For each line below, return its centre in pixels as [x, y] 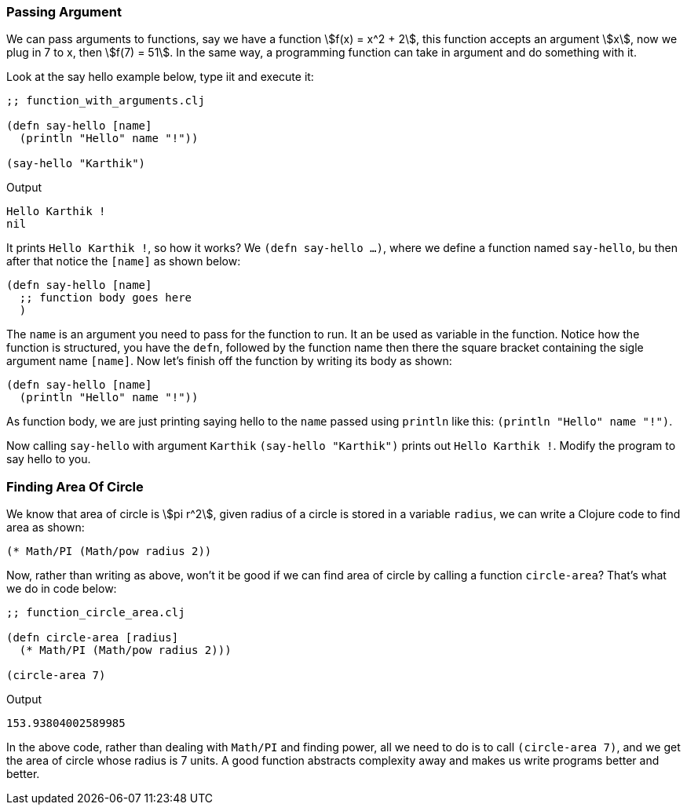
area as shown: [46, 528]
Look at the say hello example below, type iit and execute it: [160, 77]
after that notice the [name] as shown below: [124, 261]
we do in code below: [62, 589]
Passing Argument [64, 12]
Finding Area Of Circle [75, 486]
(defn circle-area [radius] [93, 638]
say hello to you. [49, 459]
